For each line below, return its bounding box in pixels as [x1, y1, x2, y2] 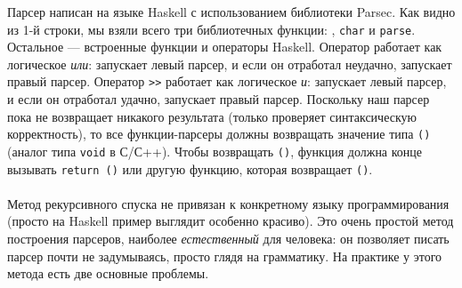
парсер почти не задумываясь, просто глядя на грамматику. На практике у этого [7, 246, 442, 265]
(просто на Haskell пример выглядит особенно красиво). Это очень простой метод [7, 212, 454, 230]
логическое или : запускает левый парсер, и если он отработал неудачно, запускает [7, 54, 452, 73]
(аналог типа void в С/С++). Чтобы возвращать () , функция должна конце [7, 141, 423, 160]
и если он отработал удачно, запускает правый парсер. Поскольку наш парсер [7, 90, 430, 108]
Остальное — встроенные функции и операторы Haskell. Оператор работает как [7, 37, 442, 56]
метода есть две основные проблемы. [7, 264, 209, 283]
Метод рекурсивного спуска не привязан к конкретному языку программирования [7, 194, 450, 212]
